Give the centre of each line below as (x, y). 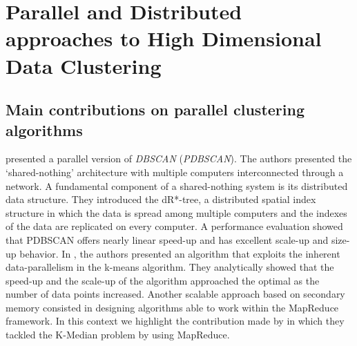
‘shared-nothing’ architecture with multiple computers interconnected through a (175, 172)
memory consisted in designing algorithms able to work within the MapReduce (172, 307)
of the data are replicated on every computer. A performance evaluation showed (174, 226)
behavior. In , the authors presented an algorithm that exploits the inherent (180, 253)
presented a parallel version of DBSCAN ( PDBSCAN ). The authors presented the (179, 158)
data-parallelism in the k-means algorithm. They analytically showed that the (170, 267)
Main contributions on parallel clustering (155, 109)
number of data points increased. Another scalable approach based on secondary (175, 294)
